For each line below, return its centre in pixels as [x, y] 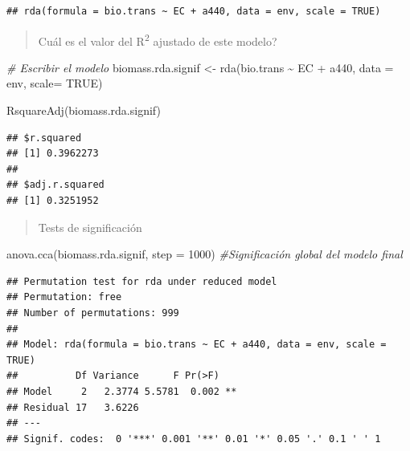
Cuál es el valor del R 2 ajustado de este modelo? [158, 39]
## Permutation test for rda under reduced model [142, 281]
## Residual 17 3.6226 [73, 407]
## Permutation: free [64, 297]
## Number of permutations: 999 [93, 313]
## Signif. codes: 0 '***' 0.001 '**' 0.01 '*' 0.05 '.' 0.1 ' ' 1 [194, 439]
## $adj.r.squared [55, 185]
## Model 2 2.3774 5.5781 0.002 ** [122, 391]
